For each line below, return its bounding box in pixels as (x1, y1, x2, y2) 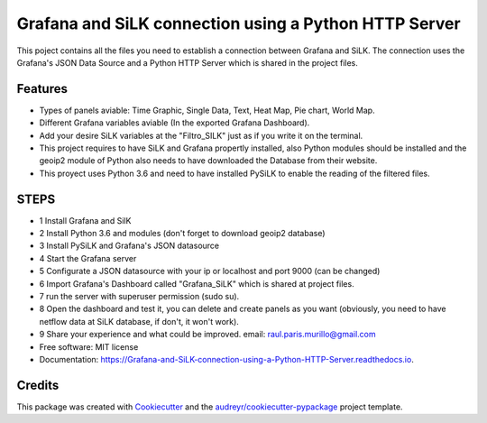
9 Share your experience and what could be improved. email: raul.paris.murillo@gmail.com (39, 329, 376, 340)
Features (16, 81, 68, 97)
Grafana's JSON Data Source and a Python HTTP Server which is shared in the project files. (16, 57, 358, 68)
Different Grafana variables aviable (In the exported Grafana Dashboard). (39, 117, 310, 128)
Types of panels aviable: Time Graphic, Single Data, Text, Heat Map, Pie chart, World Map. (39, 105, 375, 115)
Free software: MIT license (39, 341, 139, 352)
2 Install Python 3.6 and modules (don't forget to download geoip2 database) (39, 228, 326, 239)
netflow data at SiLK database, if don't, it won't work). (39, 316, 239, 326)
